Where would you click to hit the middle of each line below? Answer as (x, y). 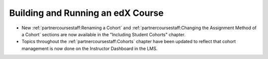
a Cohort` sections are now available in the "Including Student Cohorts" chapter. (103, 34)
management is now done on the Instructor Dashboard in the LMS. (90, 48)
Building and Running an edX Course (86, 13)
